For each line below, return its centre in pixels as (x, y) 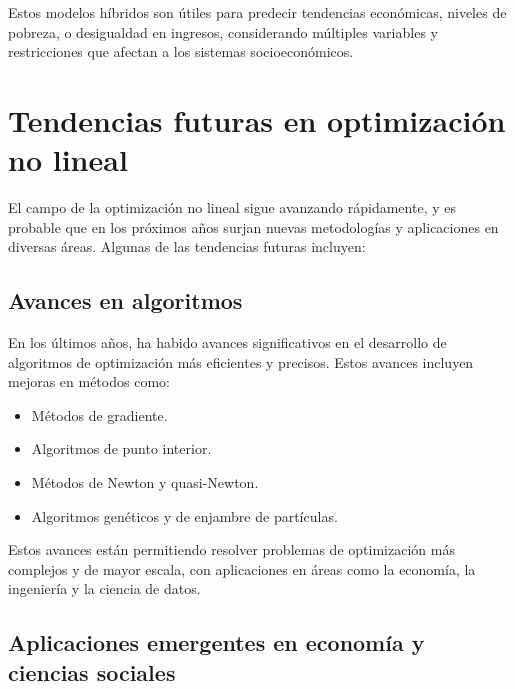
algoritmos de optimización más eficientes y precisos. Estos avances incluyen (241, 361)
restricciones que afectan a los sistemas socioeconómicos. (181, 51)
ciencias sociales (92, 671)
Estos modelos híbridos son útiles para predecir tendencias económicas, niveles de (257, 12)
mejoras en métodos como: (89, 381)
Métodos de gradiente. (99, 414)
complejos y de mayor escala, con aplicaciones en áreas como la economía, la (242, 568)
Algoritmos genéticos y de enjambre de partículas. (184, 515)
